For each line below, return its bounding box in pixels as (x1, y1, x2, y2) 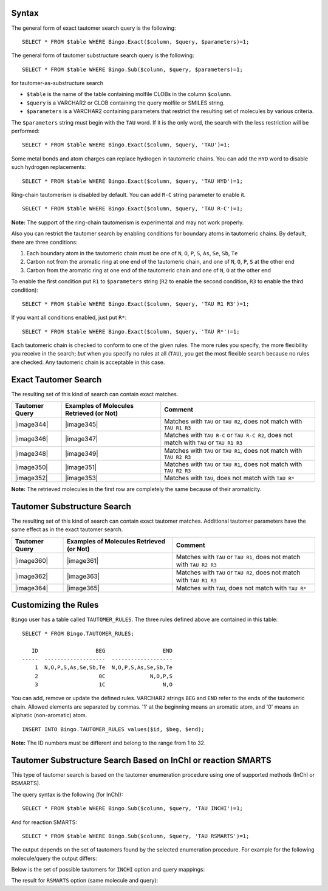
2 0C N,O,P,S (34, 672, 173, 679)
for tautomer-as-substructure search (11, 80, 103, 87)
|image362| (15, 572, 48, 580)
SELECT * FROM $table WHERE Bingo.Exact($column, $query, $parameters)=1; (22, 38, 250, 45)
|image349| (64, 449, 98, 458)
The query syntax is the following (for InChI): (11, 791, 123, 798)
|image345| (64, 420, 98, 428)
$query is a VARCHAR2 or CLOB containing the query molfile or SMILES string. (26, 99, 225, 106)
